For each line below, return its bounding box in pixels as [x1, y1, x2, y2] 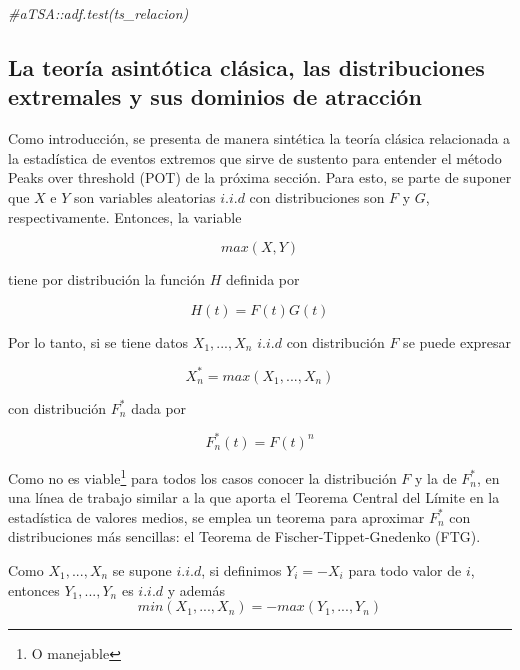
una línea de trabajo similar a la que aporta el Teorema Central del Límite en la [8, 487, 500, 508]
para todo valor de [348, 559, 462, 580]
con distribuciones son [249, 186, 385, 207]
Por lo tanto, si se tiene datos [8, 331, 189, 352]
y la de [415, 467, 457, 488]
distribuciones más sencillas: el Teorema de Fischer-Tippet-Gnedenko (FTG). [8, 526, 481, 547]
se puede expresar [403, 331, 512, 352]
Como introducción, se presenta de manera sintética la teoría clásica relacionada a [8, 128, 511, 149]
